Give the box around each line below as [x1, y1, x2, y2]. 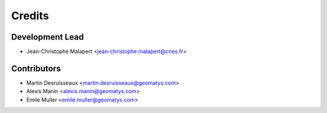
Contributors [11, 63, 61, 73]
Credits [11, 9, 50, 22]
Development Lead [11, 32, 84, 42]
